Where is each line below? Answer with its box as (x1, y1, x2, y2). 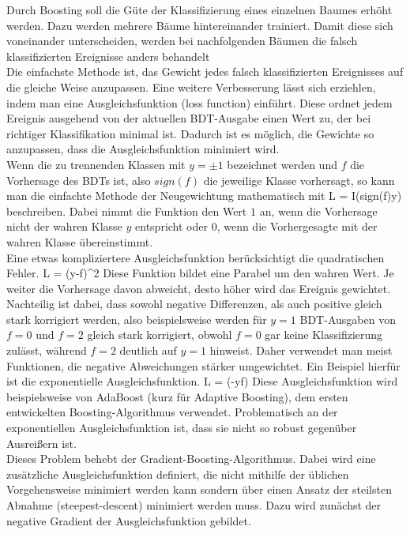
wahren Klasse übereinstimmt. (6, 233, 153, 250)
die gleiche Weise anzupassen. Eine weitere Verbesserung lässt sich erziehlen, (6, 78, 376, 95)
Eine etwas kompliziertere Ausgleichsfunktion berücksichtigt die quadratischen (6, 249, 385, 265)
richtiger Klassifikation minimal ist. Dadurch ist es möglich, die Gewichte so (6, 125, 374, 141)
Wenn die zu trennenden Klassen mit (6, 156, 186, 172)
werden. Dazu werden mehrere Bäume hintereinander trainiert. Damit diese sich (6, 17, 393, 33)
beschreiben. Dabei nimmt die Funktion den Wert (6, 202, 247, 219)
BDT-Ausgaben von (299, 310, 396, 327)
